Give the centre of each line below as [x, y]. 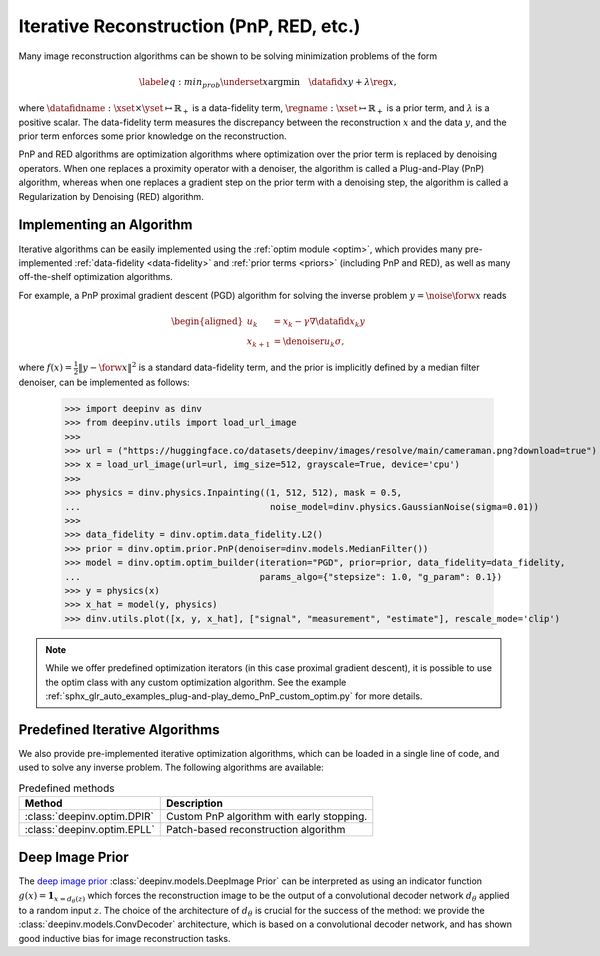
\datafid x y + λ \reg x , [352, 81]
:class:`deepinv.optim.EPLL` [89, 829]
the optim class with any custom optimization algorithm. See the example [196, 682]
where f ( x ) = [45, 367]
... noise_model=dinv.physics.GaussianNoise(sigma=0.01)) [302, 506]
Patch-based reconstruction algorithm [255, 829]
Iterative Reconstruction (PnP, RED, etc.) [189, 26]
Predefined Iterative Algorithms [119, 729]
